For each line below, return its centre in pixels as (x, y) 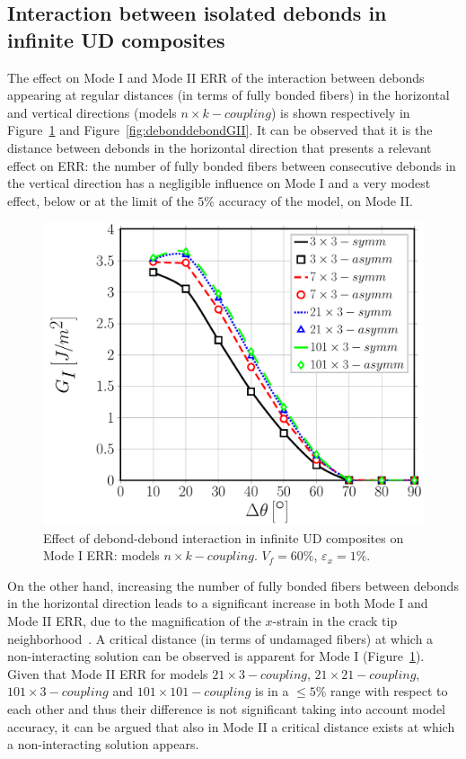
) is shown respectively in (340, 112)
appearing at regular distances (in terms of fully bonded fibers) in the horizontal (229, 95)
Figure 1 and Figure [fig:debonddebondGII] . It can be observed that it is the (220, 130)
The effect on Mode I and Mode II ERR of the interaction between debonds (216, 77)
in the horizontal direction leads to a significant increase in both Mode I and (218, 603)
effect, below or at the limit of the (101, 200)
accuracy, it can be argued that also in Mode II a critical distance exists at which (231, 726)
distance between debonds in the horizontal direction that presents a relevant (220, 147)
